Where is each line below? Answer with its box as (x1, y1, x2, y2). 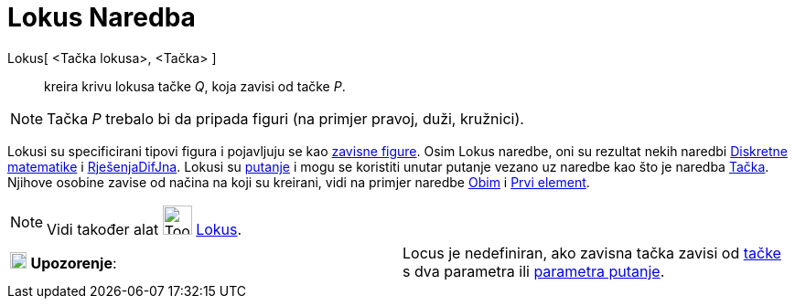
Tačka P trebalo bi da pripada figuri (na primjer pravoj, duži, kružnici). (47, 109, 524, 128)
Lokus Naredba (7, 2, 196, 33)
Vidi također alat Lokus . (47, 219, 242, 238)
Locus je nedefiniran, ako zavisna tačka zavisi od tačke (403, 243, 781, 262)
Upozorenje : (30, 253, 117, 272)
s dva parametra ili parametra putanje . (403, 261, 665, 280)
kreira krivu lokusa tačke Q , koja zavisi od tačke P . (44, 78, 346, 94)
